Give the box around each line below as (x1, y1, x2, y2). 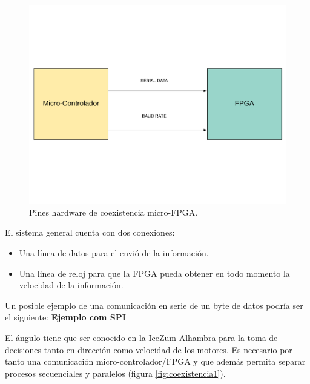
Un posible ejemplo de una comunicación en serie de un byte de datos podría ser (5, 299, 303, 311)
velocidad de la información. (19, 279, 124, 291)
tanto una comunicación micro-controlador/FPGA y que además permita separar (5, 355, 306, 368)
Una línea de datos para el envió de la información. (19, 247, 209, 259)
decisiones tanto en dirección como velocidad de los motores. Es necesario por (5, 343, 292, 356)
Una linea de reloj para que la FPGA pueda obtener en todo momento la (19, 266, 290, 279)
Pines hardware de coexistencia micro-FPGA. (29, 205, 198, 218)
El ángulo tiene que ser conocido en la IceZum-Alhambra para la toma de (5, 331, 278, 343)
